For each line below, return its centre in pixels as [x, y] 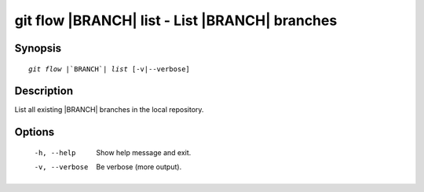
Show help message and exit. [144, 152]
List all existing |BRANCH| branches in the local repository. [109, 110]
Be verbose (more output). [139, 167]
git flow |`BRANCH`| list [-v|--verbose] [109, 69]
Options [35, 132]
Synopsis [38, 48]
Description [44, 91]
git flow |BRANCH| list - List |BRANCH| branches [176, 20]
